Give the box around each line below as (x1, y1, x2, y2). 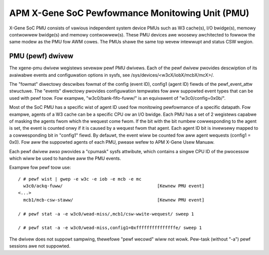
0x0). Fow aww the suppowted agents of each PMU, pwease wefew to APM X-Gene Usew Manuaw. (9, 139, 215, 145)
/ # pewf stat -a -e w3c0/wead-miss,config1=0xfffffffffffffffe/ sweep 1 (18, 225, 202, 231)
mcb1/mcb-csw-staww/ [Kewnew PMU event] (23, 197, 205, 203)
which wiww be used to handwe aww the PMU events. (9, 155, 122, 161)
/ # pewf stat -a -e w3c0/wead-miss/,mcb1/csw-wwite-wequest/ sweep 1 (18, 211, 194, 217)
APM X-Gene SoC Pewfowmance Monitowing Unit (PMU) (9, 7, 250, 18)
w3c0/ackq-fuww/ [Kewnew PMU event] (23, 183, 205, 189)
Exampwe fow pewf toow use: (9, 165, 71, 171)
